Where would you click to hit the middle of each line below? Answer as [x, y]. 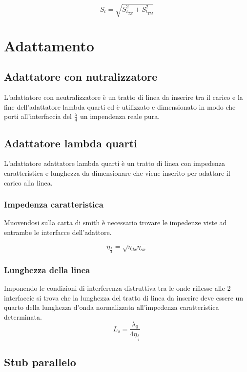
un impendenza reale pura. [120, 116]
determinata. [23, 316]
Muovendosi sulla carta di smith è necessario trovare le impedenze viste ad [115, 222]
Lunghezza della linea [47, 269]
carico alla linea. [28, 182]
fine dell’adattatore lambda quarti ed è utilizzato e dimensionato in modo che [120, 106]
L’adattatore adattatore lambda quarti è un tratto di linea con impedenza [115, 163]
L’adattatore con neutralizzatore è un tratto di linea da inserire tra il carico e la [123, 97]
